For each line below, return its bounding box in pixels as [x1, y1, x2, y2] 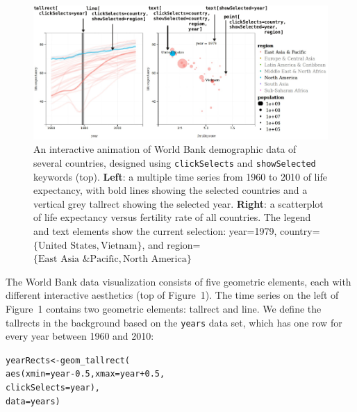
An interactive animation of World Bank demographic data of [33, 142, 297, 156]
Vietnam [100, 240, 138, 251]
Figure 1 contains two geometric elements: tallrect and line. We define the [6, 301, 322, 315]
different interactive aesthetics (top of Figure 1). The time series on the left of [6, 288, 339, 302]
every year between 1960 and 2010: [6, 329, 154, 343]
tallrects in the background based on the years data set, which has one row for [6, 315, 342, 329]
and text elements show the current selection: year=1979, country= [33, 223, 320, 238]
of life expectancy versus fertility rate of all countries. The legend [33, 210, 311, 224]
